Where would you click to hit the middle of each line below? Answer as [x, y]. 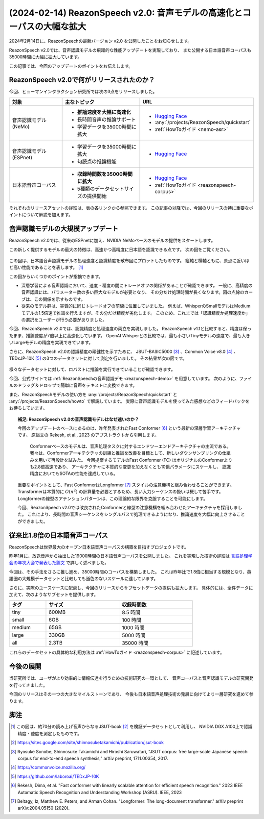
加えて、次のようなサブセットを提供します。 [54, 595]
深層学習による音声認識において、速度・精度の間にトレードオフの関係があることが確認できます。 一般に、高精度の [137, 285]
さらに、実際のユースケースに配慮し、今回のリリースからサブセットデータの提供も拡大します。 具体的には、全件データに [131, 588]
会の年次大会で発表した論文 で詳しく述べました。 [59, 563]
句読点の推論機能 [97, 161]
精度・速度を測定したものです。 [50, 733]
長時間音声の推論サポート [107, 119]
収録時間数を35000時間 [105, 174]
